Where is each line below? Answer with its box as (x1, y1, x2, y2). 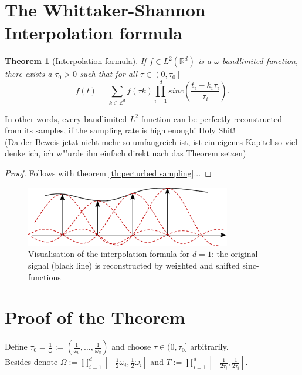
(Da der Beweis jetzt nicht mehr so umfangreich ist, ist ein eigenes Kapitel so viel (5, 135, 298, 148)
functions (28, 270, 61, 283)
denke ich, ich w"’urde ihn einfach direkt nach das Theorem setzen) (5, 147, 246, 159)
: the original (211, 247, 258, 260)
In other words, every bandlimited (5, 112, 127, 125)
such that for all (79, 68, 138, 80)
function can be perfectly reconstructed (141, 112, 282, 125)
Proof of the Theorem (5, 305, 185, 329)
